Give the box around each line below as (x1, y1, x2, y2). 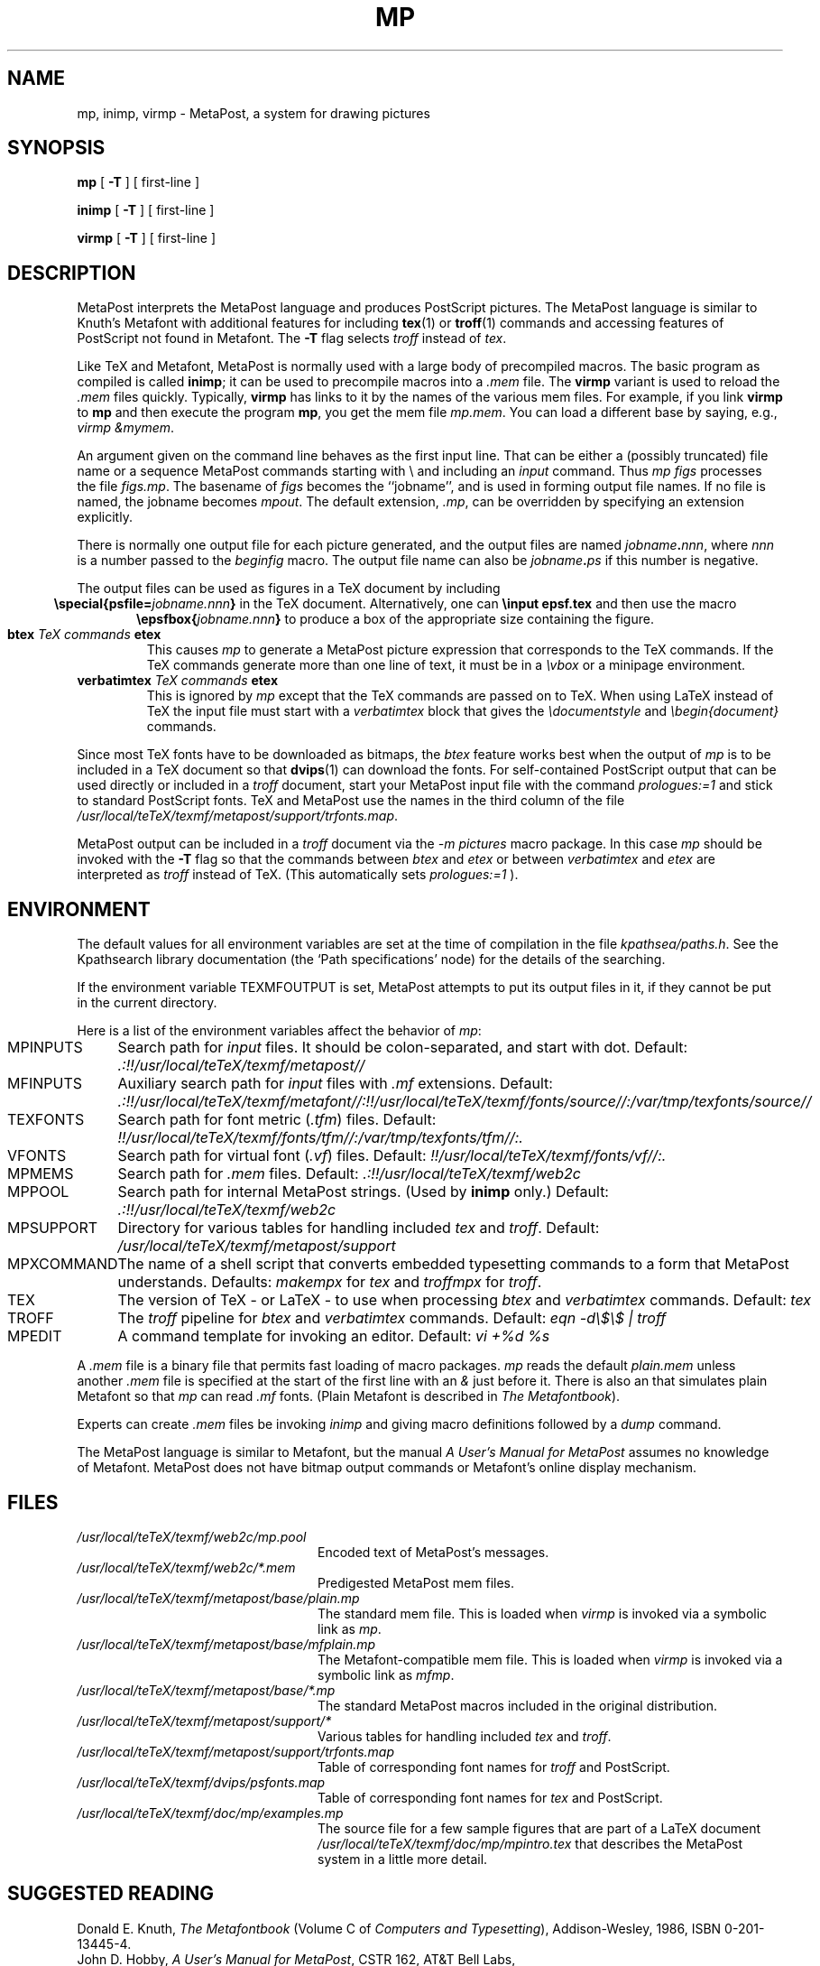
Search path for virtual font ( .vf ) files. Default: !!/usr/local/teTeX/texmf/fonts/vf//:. (117, 1146, 667, 1165)
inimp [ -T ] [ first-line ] (77, 202, 215, 218)
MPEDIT (7, 1327, 62, 1346)
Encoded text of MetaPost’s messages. (318, 1544, 549, 1560)
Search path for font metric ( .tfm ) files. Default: (117, 1110, 437, 1129)
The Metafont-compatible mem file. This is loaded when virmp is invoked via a (318, 1651, 783, 1667)
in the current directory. (77, 995, 217, 1011)
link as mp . (318, 1620, 382, 1637)
